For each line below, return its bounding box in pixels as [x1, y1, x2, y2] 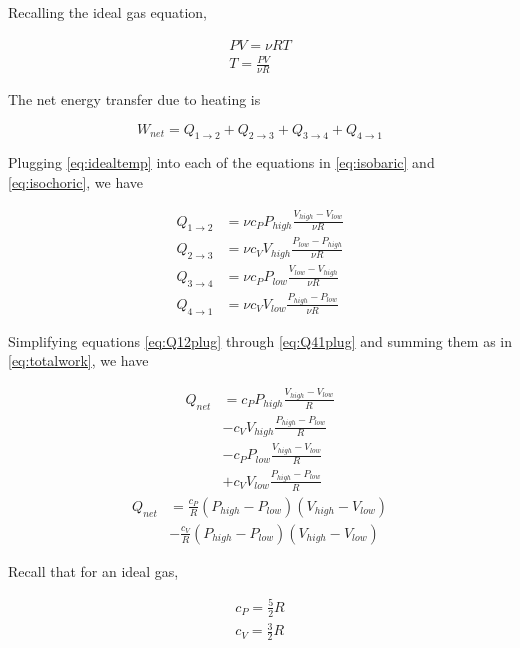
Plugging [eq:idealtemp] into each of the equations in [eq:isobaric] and [8, 152, 435, 173]
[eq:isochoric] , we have [8, 171, 144, 192]
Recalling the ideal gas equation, [8, 2, 207, 22]
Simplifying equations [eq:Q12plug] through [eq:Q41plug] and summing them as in [8, 330, 513, 351]
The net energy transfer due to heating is [8, 89, 261, 109]
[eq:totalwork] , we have [8, 350, 149, 371]
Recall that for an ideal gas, [8, 560, 179, 581]
